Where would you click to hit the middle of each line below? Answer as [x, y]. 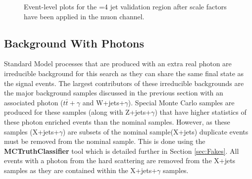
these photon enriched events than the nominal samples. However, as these [117, 121]
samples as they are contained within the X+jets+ [81, 170]
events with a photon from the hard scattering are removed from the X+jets [120, 160]
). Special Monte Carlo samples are [181, 102]
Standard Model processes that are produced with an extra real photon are [118, 64]
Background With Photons [74, 43]
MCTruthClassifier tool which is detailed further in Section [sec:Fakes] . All [122, 151]
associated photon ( [34, 102]
